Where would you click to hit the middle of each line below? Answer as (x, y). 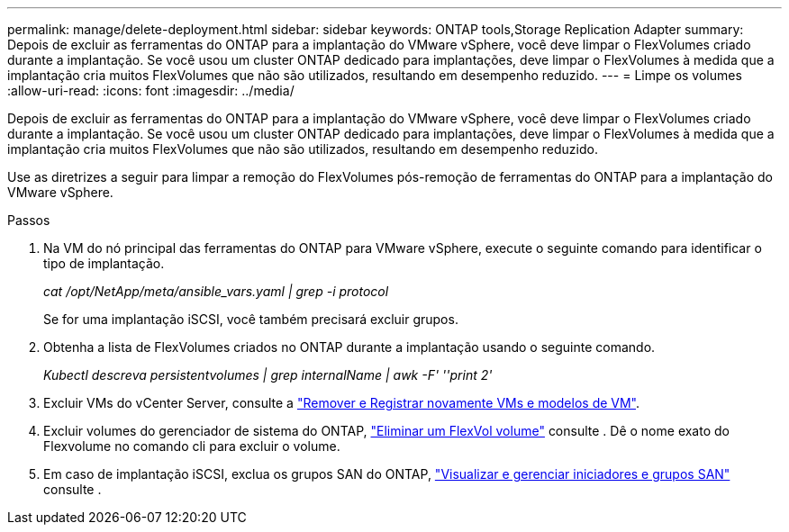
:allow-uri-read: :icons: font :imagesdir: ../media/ (151, 90)
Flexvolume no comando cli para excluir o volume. (192, 446)
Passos (29, 220)
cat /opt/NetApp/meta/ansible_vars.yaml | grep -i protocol (216, 291)
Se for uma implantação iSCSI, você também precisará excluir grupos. (251, 319)
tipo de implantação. (104, 263)
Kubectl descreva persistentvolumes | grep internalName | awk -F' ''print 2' (268, 375)
